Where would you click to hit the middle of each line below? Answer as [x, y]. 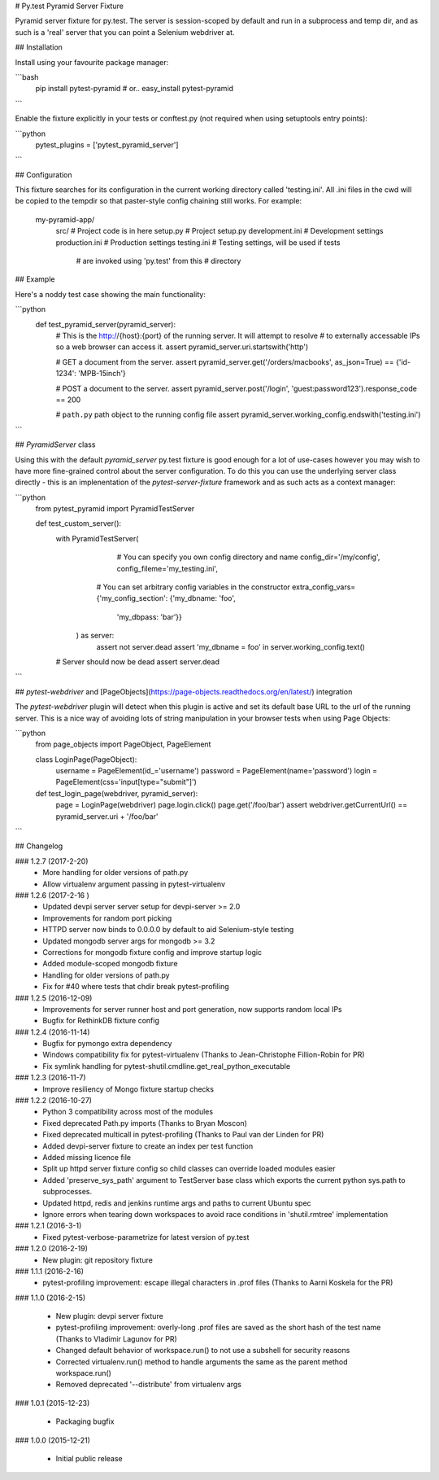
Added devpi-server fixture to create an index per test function [148, 1146]
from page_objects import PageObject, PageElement [123, 744]
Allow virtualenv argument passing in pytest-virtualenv [134, 884]
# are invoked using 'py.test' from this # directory [159, 261]
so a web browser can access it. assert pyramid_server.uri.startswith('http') [182, 347]
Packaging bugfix [85, 1421]
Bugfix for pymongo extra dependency [107, 1044]
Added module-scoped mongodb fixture [110, 964]
